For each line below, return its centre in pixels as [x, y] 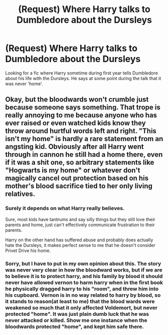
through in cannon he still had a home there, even [84, 155]
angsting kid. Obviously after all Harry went [74, 147]
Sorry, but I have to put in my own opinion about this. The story [83, 263]
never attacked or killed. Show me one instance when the [76, 320]
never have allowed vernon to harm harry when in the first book [84, 282]
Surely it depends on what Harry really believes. [65, 209]
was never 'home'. [24, 84]
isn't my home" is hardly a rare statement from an [84, 139]
